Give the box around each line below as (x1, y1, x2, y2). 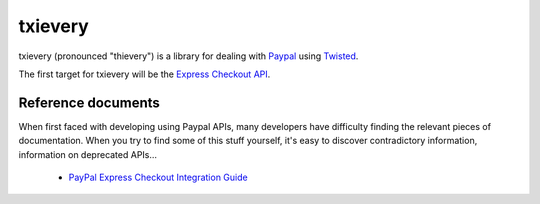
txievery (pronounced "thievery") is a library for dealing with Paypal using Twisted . (18, 50, 359, 62)
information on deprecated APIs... (18, 148, 158, 160)
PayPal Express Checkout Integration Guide (68, 171, 249, 184)
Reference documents (18, 94, 160, 111)
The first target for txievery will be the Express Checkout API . (18, 68, 271, 80)
